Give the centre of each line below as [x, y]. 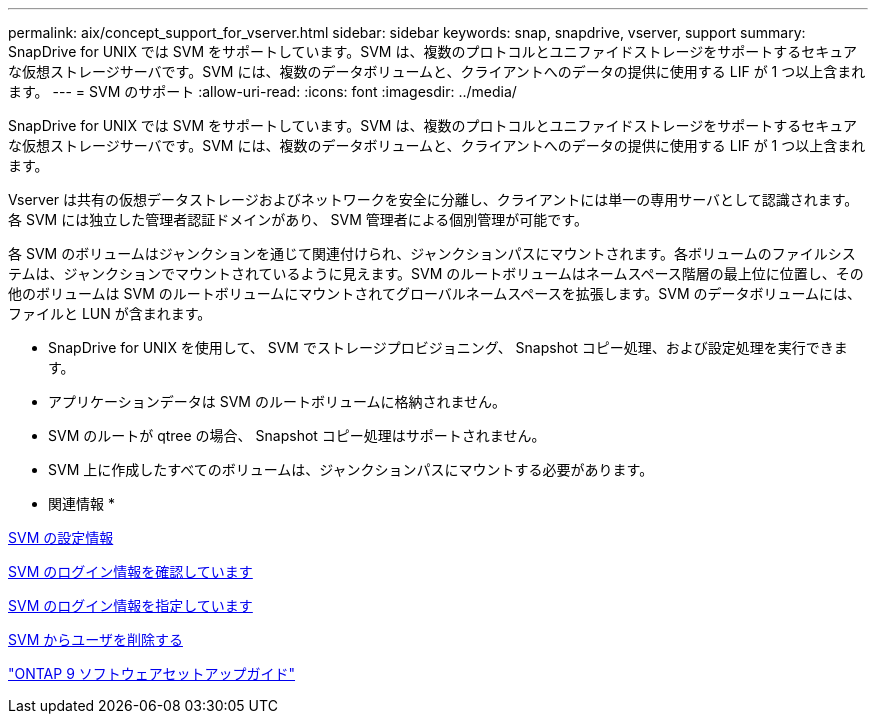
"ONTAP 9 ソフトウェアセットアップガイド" [152, 673]
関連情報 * [81, 503]
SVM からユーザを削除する [95, 639]
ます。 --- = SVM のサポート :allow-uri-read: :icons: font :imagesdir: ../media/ [262, 91]
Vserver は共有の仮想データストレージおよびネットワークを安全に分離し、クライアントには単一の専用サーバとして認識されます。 [433, 199]
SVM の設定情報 [61, 537]
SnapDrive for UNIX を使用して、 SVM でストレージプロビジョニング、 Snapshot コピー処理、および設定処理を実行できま [448, 347]
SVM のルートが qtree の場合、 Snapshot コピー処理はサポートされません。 [297, 435]
